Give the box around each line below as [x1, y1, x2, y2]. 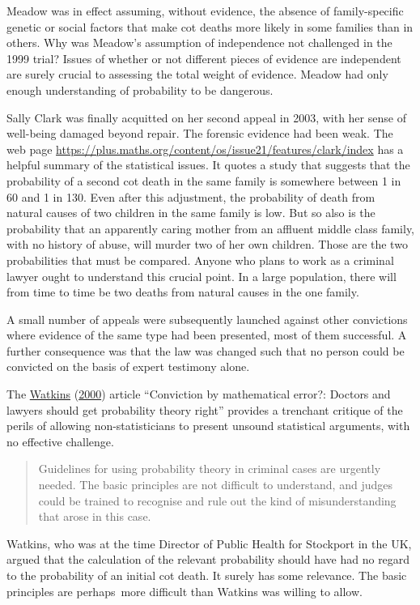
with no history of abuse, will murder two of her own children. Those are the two [6, 236, 408, 253]
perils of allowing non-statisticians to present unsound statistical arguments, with [6, 417, 410, 434]
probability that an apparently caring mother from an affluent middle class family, [6, 219, 415, 236]
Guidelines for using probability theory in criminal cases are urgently [38, 460, 381, 477]
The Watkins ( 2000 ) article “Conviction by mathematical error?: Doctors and [6, 386, 391, 403]
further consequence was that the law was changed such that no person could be [6, 342, 405, 359]
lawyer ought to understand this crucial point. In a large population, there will [6, 267, 397, 284]
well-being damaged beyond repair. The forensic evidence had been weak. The [6, 125, 393, 142]
